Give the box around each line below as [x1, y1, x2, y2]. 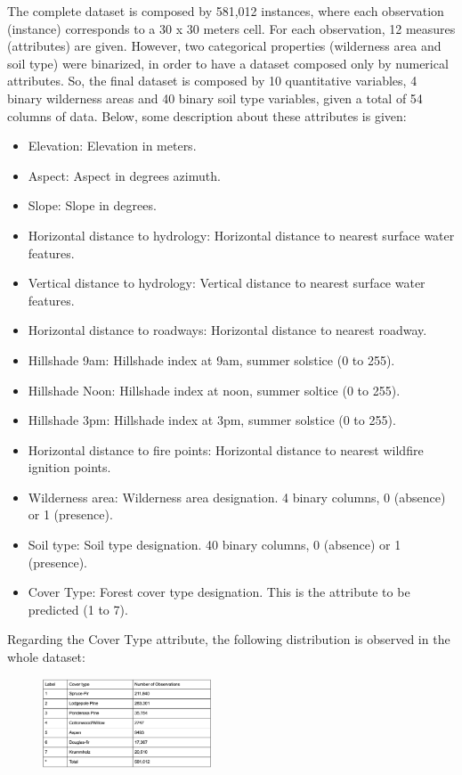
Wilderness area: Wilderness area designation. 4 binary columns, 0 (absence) [28, 487, 446, 506]
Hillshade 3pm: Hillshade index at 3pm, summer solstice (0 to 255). [28, 411, 396, 429]
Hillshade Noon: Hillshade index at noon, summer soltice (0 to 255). [28, 380, 401, 399]
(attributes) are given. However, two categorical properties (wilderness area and [7, 37, 442, 55]
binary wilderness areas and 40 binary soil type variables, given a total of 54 [7, 88, 423, 107]
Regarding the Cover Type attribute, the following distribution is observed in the [7, 630, 450, 649]
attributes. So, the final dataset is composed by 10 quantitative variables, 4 [7, 71, 417, 90]
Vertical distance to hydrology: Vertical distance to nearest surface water [28, 273, 426, 292]
